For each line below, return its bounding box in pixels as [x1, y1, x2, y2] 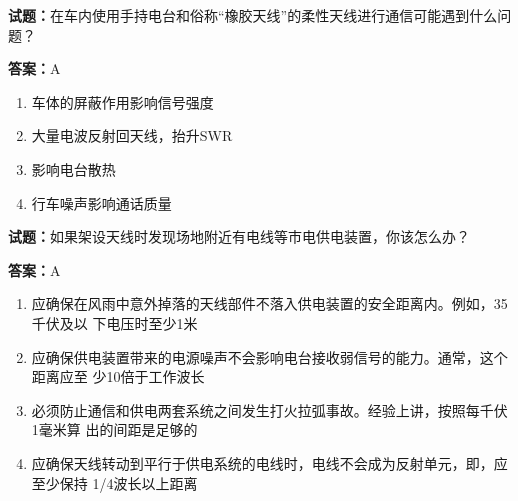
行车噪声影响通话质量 [31, 192, 172, 213]
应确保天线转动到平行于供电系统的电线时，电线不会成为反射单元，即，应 [31, 452, 508, 473]
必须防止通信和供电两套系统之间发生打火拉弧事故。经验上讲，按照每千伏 [31, 399, 508, 420]
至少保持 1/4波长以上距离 [31, 472, 198, 493]
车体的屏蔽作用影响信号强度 [31, 91, 214, 112]
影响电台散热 [31, 158, 116, 179]
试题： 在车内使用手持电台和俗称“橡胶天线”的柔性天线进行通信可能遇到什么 [8, 5, 498, 25]
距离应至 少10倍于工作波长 [31, 366, 205, 387]
